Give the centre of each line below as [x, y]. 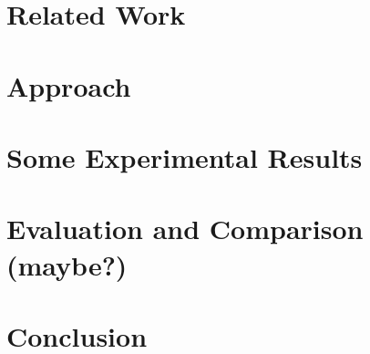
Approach [69, 85]
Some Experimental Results [185, 156]
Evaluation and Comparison [185, 229]
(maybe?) [67, 264]
